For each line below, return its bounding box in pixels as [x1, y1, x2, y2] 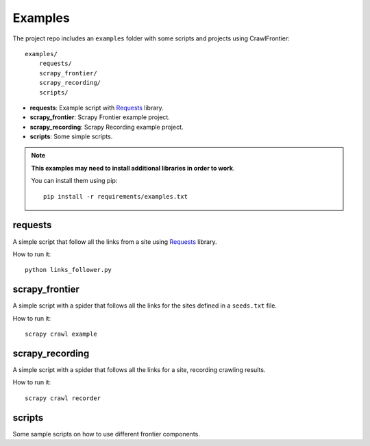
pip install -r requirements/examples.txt [43, 193, 188, 200]
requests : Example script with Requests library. [29, 103, 164, 112]
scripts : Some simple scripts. [29, 132, 113, 140]
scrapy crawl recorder [25, 394, 101, 402]
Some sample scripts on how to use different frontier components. [12, 430, 200, 438]
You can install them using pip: [31, 177, 118, 185]
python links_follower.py [25, 266, 112, 274]
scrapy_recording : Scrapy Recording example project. [29, 123, 184, 131]
